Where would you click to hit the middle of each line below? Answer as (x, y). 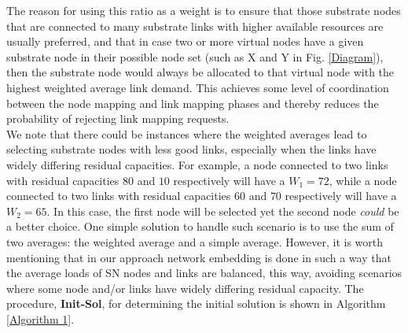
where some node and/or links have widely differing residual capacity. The (185, 288)
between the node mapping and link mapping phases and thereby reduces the (193, 103)
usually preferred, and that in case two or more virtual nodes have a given (185, 41)
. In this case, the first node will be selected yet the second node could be (223, 211)
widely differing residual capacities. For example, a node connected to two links (197, 164)
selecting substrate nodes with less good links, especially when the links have (191, 149)
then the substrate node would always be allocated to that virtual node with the (200, 72)
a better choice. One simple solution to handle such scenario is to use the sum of (200, 226)
